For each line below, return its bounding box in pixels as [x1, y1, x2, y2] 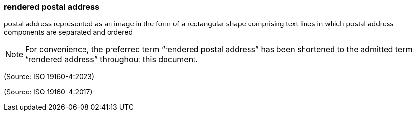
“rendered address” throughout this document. [25, 54, 198, 65]
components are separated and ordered [4, 28, 133, 37]
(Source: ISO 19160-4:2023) [4, 72, 95, 81]
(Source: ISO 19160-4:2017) [4, 88, 93, 96]
